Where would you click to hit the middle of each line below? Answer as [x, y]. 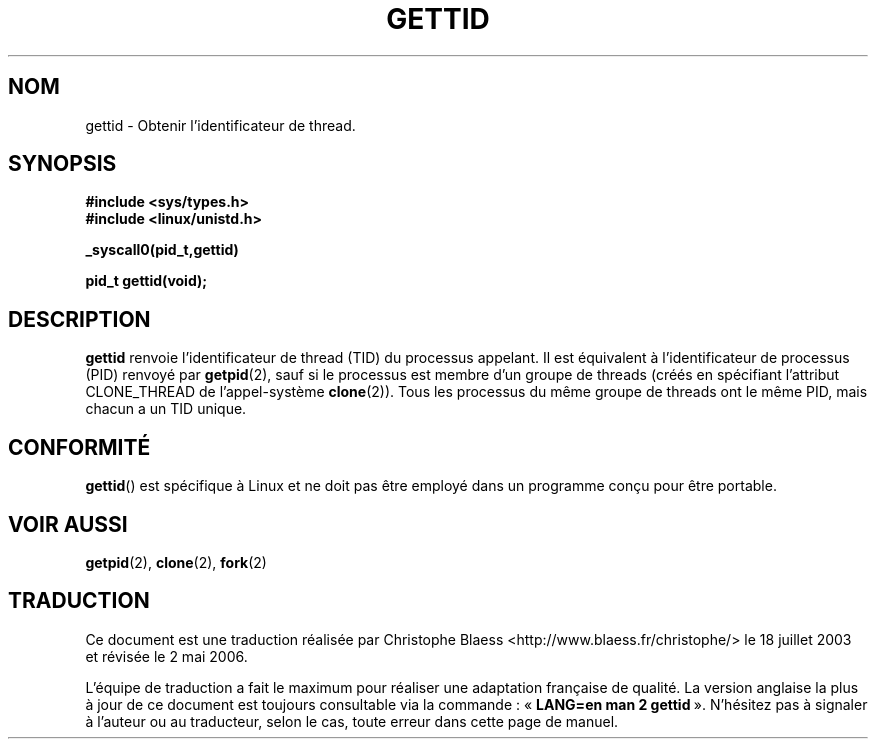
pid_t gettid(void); [146, 281]
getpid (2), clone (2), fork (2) [176, 562]
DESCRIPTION [79, 319]
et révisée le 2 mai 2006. [166, 656]
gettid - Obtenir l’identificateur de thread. [220, 125]
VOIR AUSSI [68, 524]
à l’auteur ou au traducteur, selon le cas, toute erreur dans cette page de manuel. [352, 721]
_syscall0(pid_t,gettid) [162, 250]
